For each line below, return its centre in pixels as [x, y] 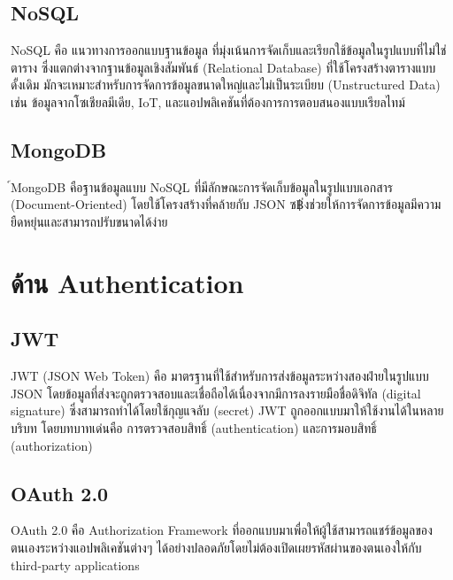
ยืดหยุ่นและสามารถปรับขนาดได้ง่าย [89, 221]
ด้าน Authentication [127, 282]
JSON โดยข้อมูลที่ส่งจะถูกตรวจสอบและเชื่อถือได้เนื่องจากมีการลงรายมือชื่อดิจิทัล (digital [216, 393]
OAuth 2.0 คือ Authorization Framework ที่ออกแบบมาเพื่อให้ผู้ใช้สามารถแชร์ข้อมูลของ [222, 530]
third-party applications [75, 565]
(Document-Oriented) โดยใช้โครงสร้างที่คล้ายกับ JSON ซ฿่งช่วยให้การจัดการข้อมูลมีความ [226, 204]
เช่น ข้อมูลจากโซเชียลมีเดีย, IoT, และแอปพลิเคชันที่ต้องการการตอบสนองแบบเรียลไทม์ [208, 101]
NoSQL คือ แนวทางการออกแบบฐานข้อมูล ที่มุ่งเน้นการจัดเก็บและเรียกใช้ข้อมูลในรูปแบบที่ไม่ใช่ [229, 50]
